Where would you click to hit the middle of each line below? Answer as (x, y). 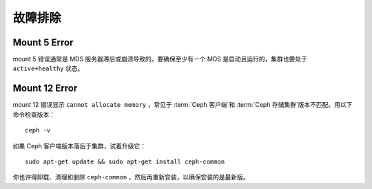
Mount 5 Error (43, 42)
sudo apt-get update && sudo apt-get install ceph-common (125, 161)
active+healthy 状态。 (48, 68)
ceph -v (38, 130)
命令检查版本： (34, 115)
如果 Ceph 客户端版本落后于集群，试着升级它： (80, 146)
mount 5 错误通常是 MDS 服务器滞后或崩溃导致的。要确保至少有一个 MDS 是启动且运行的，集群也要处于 (160, 59)
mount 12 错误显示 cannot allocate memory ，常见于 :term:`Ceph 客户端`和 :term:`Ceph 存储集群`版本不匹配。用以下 (183, 105)
